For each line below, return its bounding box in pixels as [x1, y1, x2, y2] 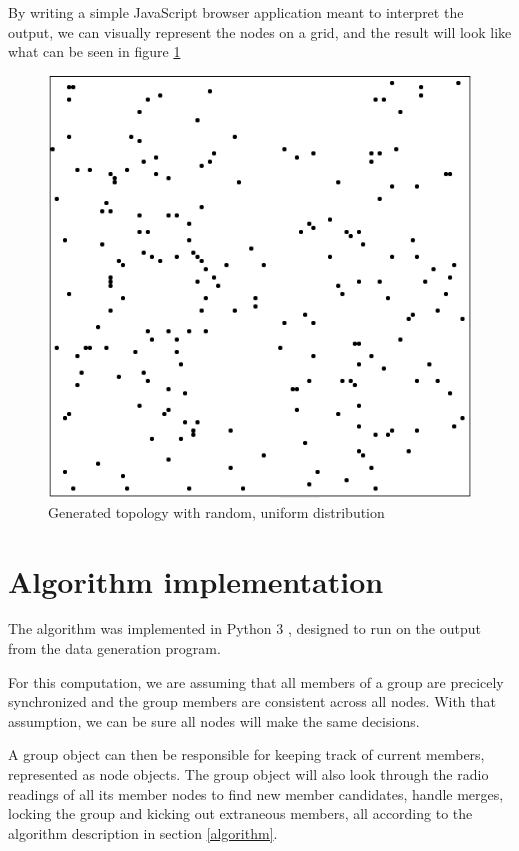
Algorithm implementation [8, 560, 384, 601]
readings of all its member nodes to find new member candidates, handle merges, [8, 783, 504, 804]
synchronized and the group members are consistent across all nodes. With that [8, 691, 496, 712]
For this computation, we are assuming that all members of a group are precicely [8, 671, 504, 692]
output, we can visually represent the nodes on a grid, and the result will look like [8, 21, 512, 42]
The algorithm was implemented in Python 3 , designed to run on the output [8, 618, 481, 639]
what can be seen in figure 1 [8, 41, 181, 62]
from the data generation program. [8, 638, 221, 659]
